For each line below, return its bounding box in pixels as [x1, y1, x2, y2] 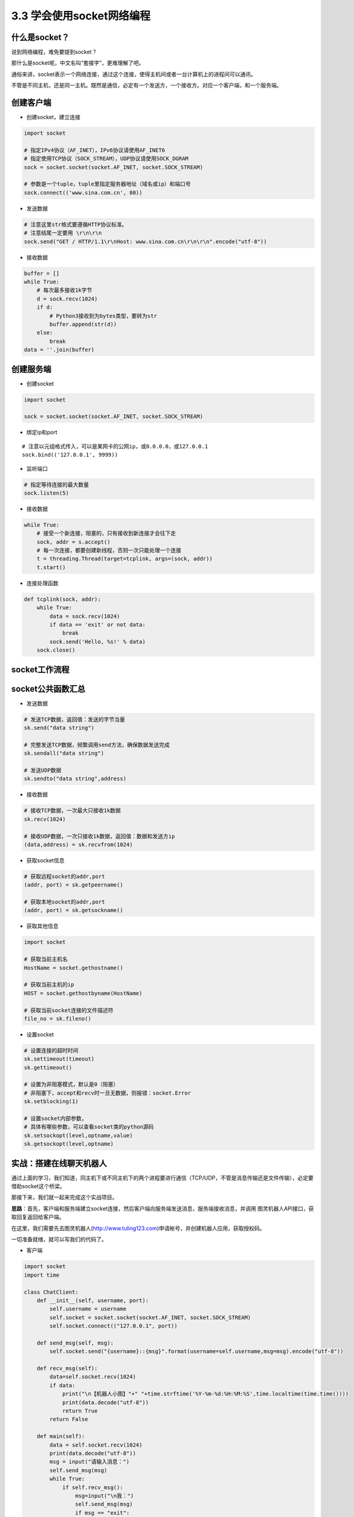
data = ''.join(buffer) [24, 346, 95, 353]
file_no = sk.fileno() [24, 1015, 92, 1022]
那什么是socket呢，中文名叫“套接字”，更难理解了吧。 [11, 59, 145, 67]
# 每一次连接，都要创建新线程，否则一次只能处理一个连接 [36, 547, 182, 554]
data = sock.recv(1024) [49, 613, 121, 620]
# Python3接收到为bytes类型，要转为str [49, 313, 158, 319]
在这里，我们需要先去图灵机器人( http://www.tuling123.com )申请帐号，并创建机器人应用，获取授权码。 [11, 1225, 265, 1232]
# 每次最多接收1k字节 [36, 287, 93, 294]
